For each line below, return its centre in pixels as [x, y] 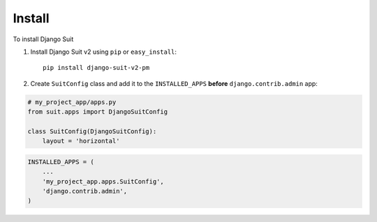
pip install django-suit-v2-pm [96, 68]
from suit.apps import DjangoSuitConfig [97, 112]
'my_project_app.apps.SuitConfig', [103, 181]
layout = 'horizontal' [81, 141]
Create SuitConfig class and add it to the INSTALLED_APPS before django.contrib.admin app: [174, 83]
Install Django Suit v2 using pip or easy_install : [104, 52]
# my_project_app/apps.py [72, 102]
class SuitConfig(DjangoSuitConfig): [92, 131]
